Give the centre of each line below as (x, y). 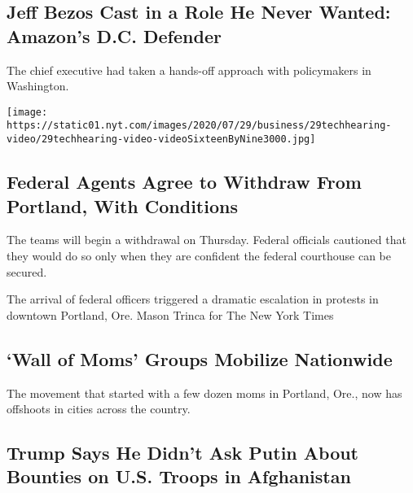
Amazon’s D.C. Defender (114, 35)
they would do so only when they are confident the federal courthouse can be (199, 255)
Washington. (38, 86)
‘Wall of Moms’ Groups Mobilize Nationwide (200, 358)
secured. (27, 271)
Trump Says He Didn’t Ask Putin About (183, 453)
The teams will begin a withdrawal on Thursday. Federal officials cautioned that (206, 240)
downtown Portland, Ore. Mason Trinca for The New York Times (170, 314)
